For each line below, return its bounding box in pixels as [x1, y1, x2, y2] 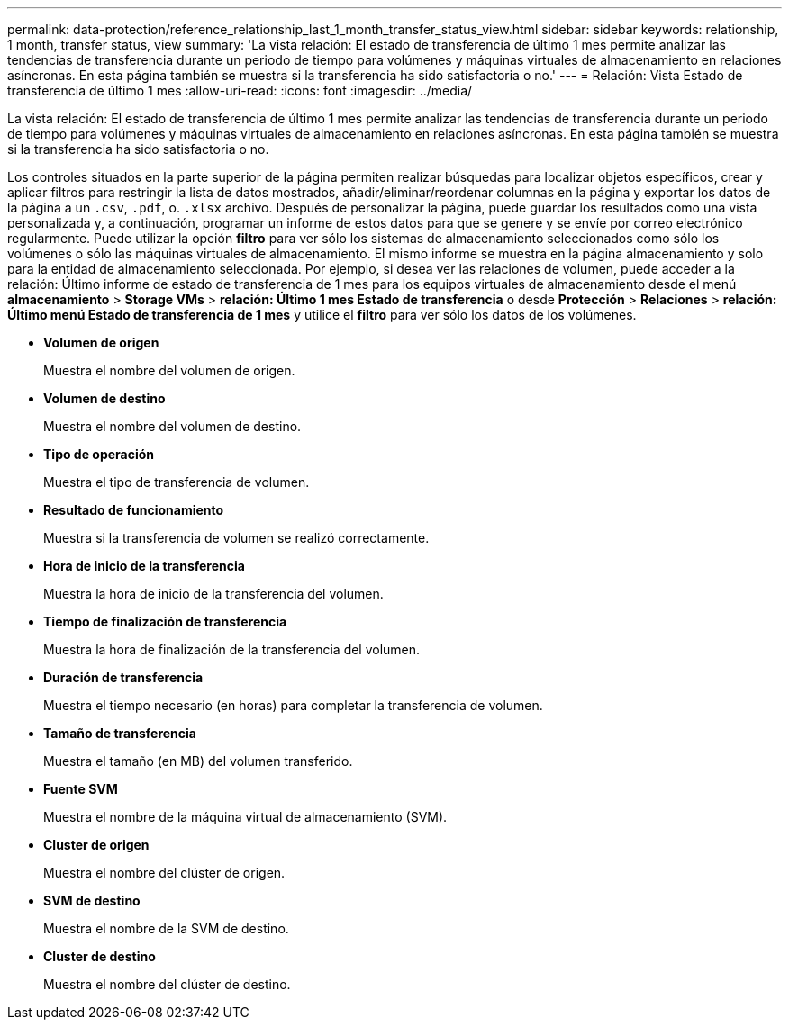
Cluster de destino [43, 949, 156, 964]
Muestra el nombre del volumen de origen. [43, 363, 295, 378]
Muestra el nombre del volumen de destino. [43, 419, 302, 434]
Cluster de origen [43, 837, 150, 852]
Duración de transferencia [43, 670, 204, 685]
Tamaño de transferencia [43, 725, 196, 741]
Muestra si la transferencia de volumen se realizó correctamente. [43, 530, 430, 545]
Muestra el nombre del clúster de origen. [43, 865, 286, 880]
